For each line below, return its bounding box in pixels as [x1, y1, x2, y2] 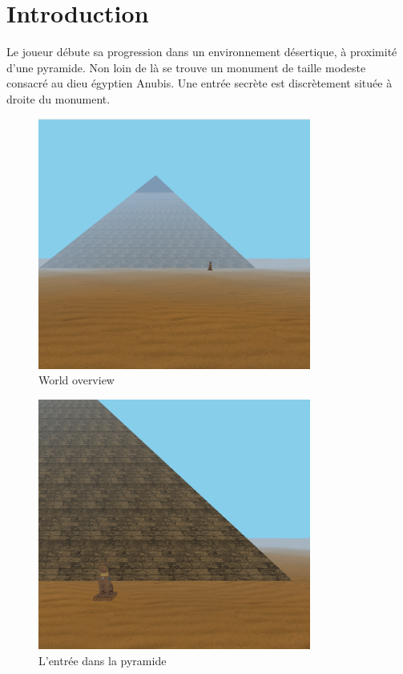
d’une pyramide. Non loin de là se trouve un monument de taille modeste [6, 59, 366, 75]
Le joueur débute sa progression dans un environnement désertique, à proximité [6, 43, 397, 60]
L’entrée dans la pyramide [38, 652, 167, 668]
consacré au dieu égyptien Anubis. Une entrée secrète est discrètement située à [6, 75, 393, 91]
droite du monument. [6, 90, 111, 107]
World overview [38, 372, 115, 388]
